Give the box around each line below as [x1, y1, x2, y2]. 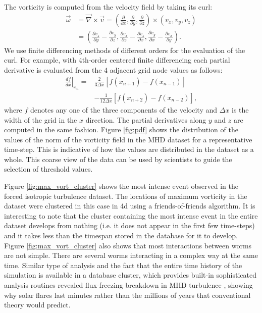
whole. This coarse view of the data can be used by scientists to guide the [4, 153, 232, 164]
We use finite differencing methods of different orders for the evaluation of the [4, 44, 245, 55]
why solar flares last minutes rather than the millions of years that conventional [4, 289, 251, 300]
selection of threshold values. [4, 164, 93, 174]
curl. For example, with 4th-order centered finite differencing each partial [4, 55, 230, 65]
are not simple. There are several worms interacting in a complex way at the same [4, 250, 258, 260]
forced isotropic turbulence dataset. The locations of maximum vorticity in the [4, 190, 247, 201]
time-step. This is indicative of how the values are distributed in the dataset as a [4, 144, 254, 154]
